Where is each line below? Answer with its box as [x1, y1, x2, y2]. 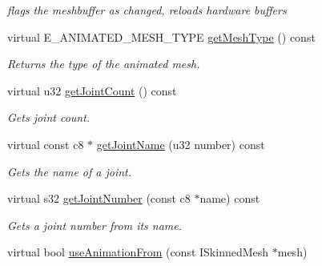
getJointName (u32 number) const [96, 135, 265, 152]
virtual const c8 [7, 135, 84, 152]
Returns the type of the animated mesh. [7, 55, 200, 72]
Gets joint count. [7, 109, 91, 126]
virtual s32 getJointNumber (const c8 [7, 190, 191, 207]
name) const [199, 190, 260, 207]
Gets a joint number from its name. [7, 216, 183, 233]
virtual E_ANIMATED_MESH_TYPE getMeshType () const [7, 28, 316, 45]
